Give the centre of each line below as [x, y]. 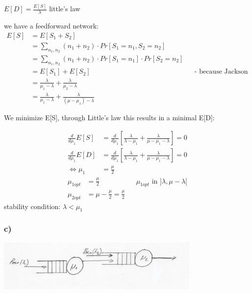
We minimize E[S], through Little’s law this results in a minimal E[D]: [109, 118]
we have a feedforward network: [51, 26]
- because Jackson [221, 72]
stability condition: [32, 206]
